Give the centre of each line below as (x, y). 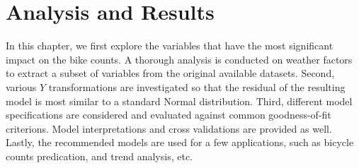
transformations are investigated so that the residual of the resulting (197, 86)
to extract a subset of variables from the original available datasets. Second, (170, 73)
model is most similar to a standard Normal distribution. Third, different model (179, 101)
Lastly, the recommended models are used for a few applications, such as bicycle (180, 142)
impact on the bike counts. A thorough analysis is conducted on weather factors (179, 59)
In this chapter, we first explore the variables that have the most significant (170, 46)
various (21, 86)
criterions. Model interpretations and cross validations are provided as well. (169, 128)
